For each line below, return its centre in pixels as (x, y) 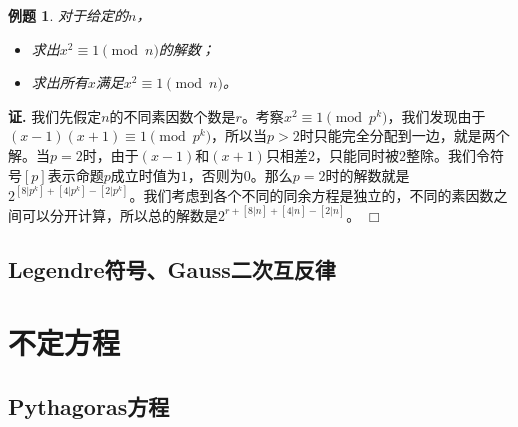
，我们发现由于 (436, 115)
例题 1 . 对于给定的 (68, 15)
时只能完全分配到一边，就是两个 (404, 135)
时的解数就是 (367, 174)
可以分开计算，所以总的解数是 (119, 214)
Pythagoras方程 (89, 405)
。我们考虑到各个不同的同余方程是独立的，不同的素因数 (311, 194)
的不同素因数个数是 (172, 115)
